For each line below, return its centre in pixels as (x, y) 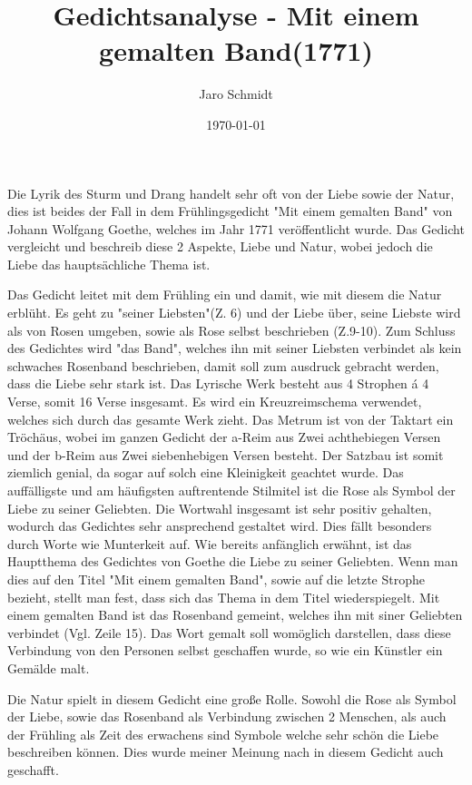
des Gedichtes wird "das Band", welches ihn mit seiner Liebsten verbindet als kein (235, 348)
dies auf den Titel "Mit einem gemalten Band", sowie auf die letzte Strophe (216, 579)
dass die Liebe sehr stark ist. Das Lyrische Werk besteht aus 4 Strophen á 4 (218, 383)
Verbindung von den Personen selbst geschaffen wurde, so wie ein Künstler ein (225, 650)
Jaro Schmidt (236, 94)
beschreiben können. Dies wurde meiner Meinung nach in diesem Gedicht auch (226, 752)
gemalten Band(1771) (236, 50)
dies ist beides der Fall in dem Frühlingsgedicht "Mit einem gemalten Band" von (230, 211)
